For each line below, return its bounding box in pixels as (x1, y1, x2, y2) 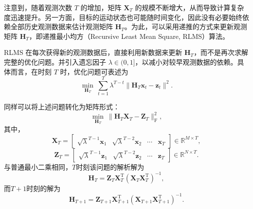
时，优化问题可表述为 (60, 66, 128, 76)
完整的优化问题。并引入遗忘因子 (4, 56, 106, 67)
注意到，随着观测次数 (4, 2, 72, 12)
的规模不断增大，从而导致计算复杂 (135, 2, 244, 12)
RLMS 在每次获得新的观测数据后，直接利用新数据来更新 (4, 47, 182, 57)
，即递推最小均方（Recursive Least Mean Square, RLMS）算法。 (29, 31, 230, 41)
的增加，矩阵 (80, 2, 122, 12)
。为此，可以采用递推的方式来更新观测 (124, 21, 247, 32)
